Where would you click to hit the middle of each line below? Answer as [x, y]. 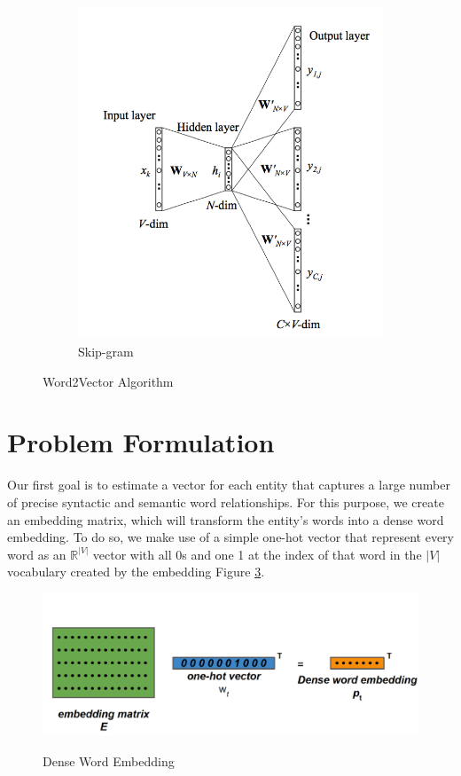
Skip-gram [106, 352]
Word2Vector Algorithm [108, 381]
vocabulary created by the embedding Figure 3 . [136, 572]
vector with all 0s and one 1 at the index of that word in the [257, 554]
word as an [37, 554]
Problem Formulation [141, 442]
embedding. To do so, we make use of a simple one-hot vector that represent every [230, 537]
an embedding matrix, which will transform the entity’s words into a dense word [226, 519]
